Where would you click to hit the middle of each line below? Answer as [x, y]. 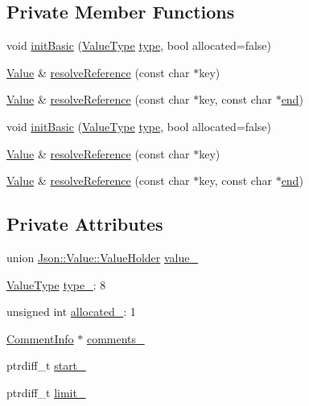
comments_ [115, 338]
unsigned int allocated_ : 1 [71, 312]
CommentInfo [40, 338]
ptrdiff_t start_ [46, 365]
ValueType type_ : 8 [56, 284]
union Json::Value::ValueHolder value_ [102, 257]
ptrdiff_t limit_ [46, 392]
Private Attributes [85, 224]
